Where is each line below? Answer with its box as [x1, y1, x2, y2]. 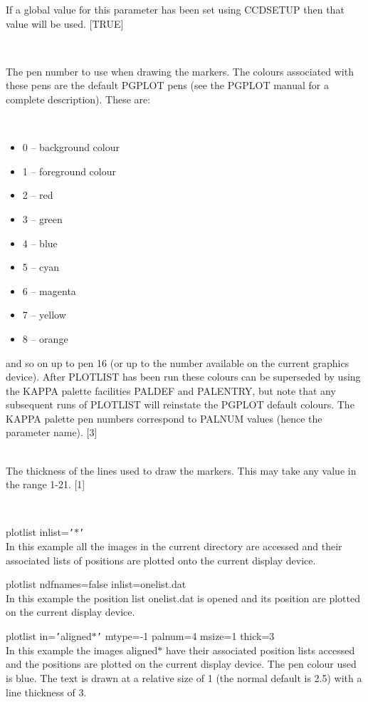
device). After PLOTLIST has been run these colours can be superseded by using [6, 369, 361, 384]
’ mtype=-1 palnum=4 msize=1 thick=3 [96, 629, 275, 644]
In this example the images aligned [6, 642, 158, 657]
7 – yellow [22, 307, 66, 322]
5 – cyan [22, 259, 60, 274]
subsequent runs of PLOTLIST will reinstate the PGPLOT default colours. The [6, 397, 354, 412]
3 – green [22, 211, 63, 226]
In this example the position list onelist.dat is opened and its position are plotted [6, 590, 360, 605]
